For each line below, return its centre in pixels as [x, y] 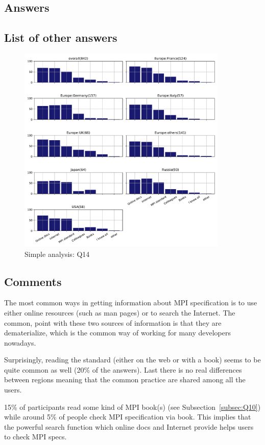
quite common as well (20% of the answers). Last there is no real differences [123, 369]
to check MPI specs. [35, 437]
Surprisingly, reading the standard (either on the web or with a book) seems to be [132, 360]
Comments [33, 281]
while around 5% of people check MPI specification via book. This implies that [128, 417]
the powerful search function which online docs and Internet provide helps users [129, 426]
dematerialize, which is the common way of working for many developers [117, 333]
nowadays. [20, 342]
